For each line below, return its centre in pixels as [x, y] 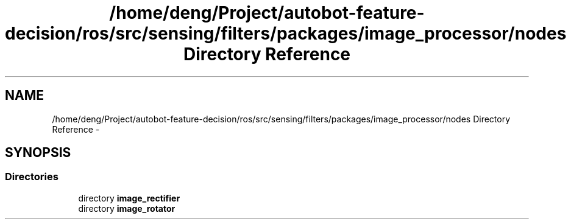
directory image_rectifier [129, 198]
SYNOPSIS [38, 153]
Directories [32, 177]
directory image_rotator [127, 208]
